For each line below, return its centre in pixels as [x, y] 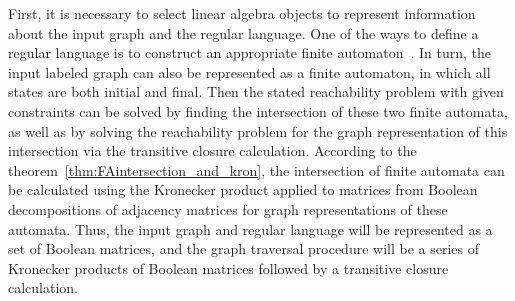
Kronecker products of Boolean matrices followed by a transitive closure [228, 267]
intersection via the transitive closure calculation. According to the [212, 150]
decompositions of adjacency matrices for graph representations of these [228, 208]
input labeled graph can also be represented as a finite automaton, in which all [249, 71]
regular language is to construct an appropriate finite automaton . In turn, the [250, 52]
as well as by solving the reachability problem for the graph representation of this [258, 130]
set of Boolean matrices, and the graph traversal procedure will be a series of [243, 248]
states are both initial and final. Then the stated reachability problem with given [256, 91]
